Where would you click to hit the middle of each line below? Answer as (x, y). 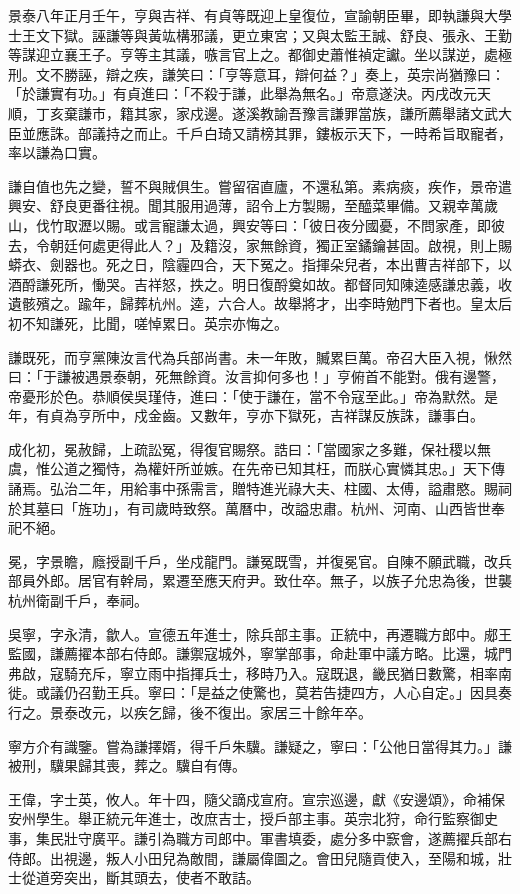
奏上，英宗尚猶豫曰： (434, 73)
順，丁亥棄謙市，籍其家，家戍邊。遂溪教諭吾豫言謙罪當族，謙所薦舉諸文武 (253, 112)
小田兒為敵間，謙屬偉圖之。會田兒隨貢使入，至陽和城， (315, 857)
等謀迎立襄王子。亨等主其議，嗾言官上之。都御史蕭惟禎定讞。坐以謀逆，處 (253, 54)
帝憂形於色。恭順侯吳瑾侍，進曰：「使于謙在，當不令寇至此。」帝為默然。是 (253, 395)
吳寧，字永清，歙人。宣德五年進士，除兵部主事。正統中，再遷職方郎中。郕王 (260, 633)
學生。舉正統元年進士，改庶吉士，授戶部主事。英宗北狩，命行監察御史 (266, 818)
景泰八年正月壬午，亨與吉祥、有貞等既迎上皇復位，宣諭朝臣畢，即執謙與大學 (260, 15)
